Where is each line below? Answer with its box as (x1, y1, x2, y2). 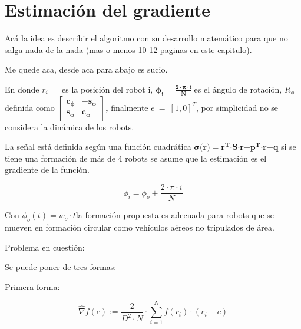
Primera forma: (5, 280, 60, 292)
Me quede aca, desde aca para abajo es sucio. (5, 63, 168, 75)
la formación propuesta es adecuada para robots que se (75, 209, 274, 221)
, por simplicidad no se (196, 101, 279, 113)
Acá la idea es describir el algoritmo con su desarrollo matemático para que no (5, 32, 288, 44)
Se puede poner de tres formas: (5, 261, 117, 273)
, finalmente (105, 101, 148, 113)
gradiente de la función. (5, 163, 90, 176)
